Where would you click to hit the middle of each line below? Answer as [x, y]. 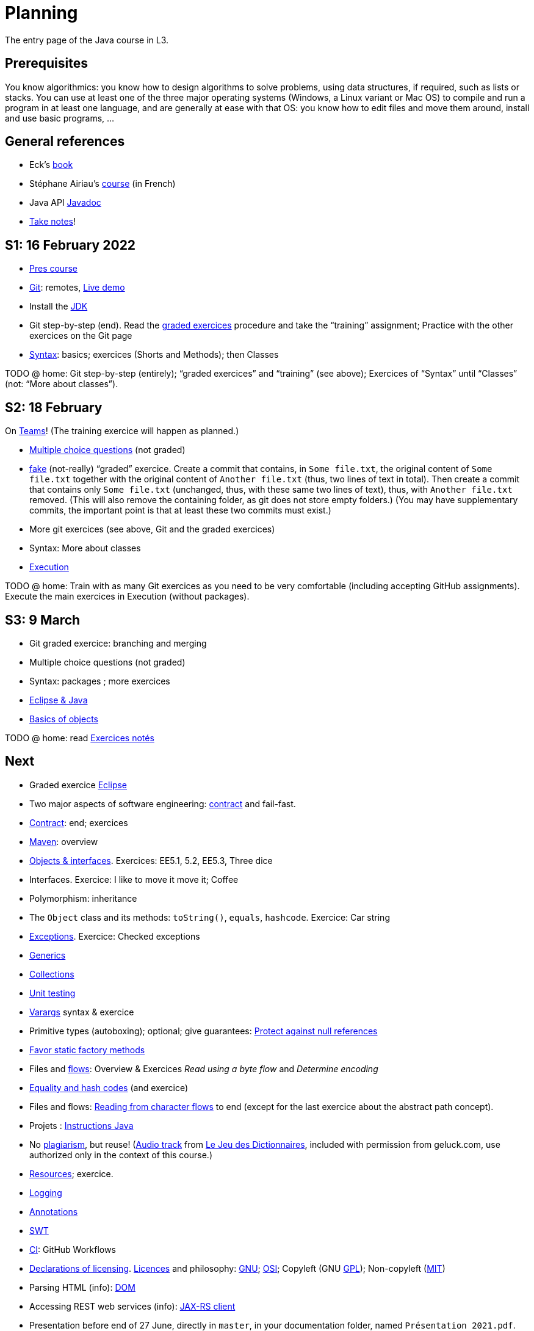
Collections [52, 974]
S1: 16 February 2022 [70, 245]
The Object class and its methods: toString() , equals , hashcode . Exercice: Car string [210, 917]
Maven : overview [64, 841]
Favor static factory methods [87, 1050]
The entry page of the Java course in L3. [87, 40]
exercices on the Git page [81, 336]
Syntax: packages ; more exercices [100, 681]
